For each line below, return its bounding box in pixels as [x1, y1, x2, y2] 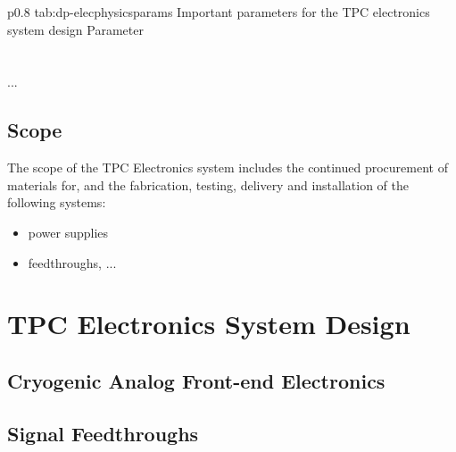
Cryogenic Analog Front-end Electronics [7, 366, 386, 394]
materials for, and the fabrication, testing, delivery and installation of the [7, 175, 410, 194]
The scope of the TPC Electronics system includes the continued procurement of [7, 158, 448, 177]
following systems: [7, 193, 106, 212]
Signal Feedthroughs [7, 419, 199, 447]
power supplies [28, 222, 109, 241]
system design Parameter [7, 20, 144, 38]
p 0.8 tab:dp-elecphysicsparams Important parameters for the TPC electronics [7, 3, 430, 21]
